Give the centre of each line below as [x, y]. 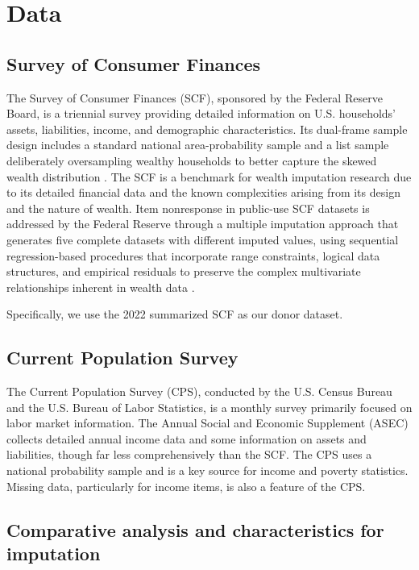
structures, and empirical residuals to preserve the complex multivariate [184, 271]
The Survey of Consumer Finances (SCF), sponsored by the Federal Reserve [195, 97]
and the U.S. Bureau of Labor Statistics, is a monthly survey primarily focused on [209, 407]
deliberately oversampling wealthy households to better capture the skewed [192, 160]
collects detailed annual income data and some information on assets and [187, 438]
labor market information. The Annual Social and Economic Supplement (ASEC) [207, 423]
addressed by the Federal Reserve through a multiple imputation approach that [203, 224]
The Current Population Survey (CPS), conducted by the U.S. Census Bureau [199, 391]
